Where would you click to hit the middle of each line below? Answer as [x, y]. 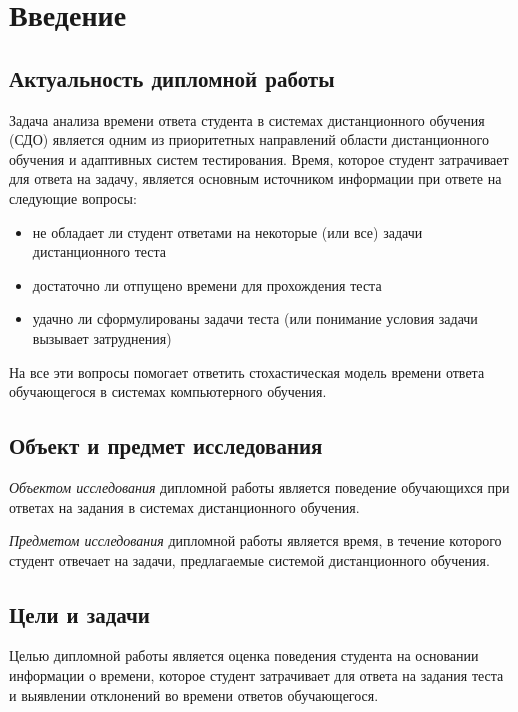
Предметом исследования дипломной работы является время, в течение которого [255, 540]
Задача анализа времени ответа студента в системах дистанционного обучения [247, 119]
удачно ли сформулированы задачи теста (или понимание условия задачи [255, 318]
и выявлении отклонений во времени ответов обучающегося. [194, 694]
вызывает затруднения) [102, 337]
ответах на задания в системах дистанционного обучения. [184, 506]
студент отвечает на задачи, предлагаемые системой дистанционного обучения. [249, 559]
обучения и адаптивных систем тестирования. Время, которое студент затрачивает [259, 158]
